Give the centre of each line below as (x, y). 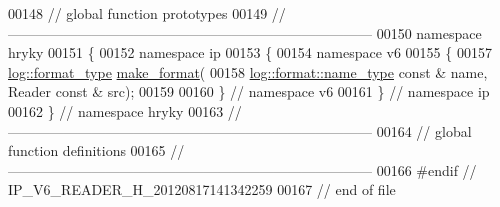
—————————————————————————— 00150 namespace (245, 32)
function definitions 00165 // (96, 150)
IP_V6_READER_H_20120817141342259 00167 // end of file (202, 189)
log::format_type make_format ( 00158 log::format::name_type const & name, (248, 71)
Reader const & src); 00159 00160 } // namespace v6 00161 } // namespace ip (249, 91)
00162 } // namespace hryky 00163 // (125, 110)
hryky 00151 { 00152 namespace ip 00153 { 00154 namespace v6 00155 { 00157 (250, 52)
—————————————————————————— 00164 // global (240, 130)
